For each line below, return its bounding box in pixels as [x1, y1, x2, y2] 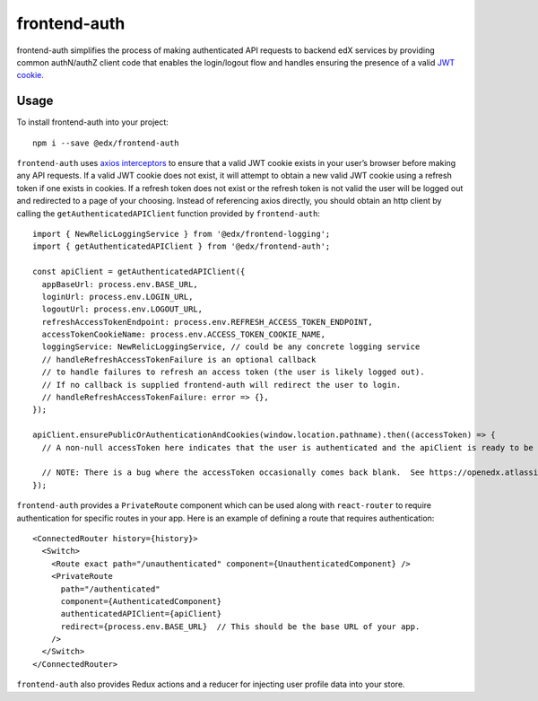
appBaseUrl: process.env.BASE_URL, [41, 279, 199, 289]
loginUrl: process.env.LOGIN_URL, [41, 292, 194, 302]
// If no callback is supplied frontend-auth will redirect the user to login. [41, 380, 402, 390]
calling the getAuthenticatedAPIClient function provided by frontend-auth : [16, 207, 320, 219]
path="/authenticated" [60, 583, 161, 594]
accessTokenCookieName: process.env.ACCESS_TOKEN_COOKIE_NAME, [41, 329, 326, 340]
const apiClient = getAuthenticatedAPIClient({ [32, 267, 246, 277]
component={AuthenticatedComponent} [60, 596, 222, 606]
